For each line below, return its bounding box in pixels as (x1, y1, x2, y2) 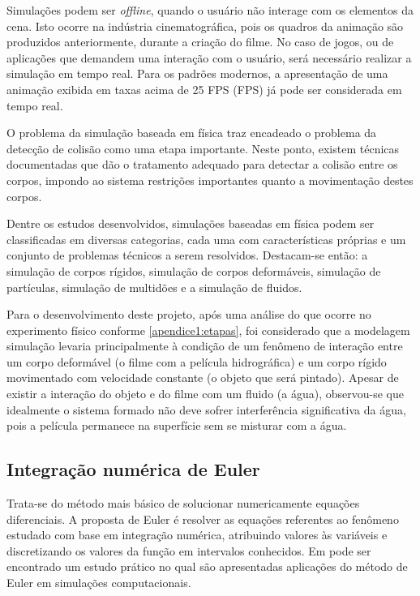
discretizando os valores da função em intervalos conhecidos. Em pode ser (6, 542, 371, 559)
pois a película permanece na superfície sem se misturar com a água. (6, 417, 347, 434)
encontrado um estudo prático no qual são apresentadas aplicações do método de (6, 558, 408, 575)
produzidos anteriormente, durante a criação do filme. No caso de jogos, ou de (6, 33, 394, 50)
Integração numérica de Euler (6, 457, 260, 482)
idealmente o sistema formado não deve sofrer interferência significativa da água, (6, 401, 406, 418)
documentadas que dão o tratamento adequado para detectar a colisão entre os (6, 156, 398, 173)
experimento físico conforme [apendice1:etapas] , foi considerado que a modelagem (6, 321, 410, 338)
